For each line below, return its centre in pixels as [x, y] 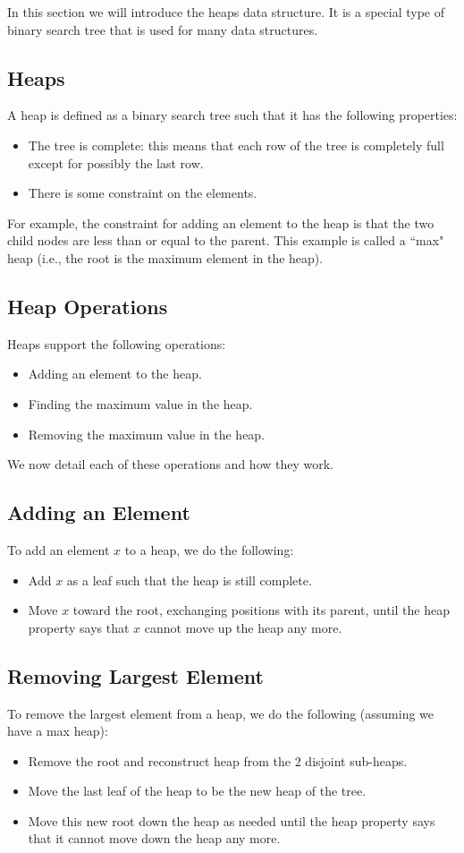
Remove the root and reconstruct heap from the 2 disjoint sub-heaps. [218, 760]
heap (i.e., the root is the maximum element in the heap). [165, 257]
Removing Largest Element [135, 675]
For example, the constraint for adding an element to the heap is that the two [221, 222]
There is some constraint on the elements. [143, 193]
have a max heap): [58, 731]
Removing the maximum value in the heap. [147, 434]
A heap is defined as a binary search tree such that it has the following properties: [232, 115]
